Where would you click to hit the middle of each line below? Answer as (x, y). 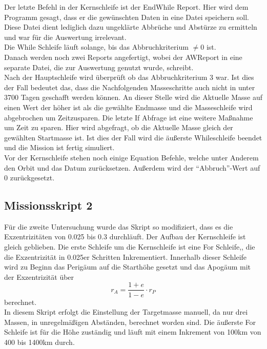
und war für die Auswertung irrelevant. (65, 37)
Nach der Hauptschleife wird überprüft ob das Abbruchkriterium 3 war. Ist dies (129, 77)
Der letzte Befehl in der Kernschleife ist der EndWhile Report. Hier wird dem (126, 7)
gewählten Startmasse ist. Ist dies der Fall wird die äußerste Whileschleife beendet (133, 137)
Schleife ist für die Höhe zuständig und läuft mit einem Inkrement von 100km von (133, 332)
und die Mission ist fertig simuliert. (59, 147)
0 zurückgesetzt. (29, 178)
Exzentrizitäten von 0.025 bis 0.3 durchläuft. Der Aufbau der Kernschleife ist (125, 237)
